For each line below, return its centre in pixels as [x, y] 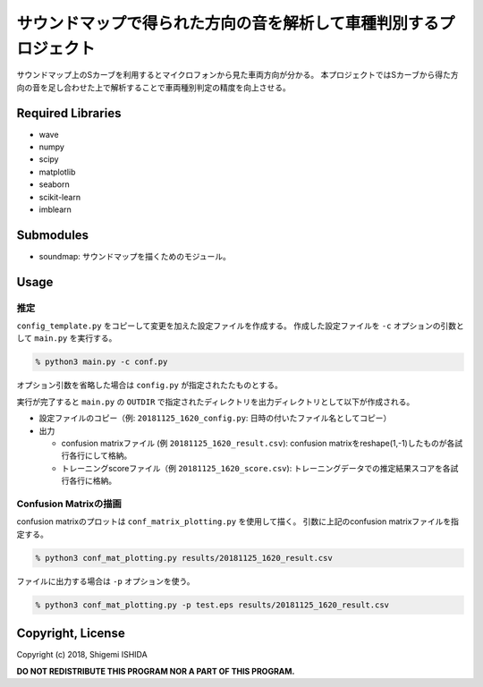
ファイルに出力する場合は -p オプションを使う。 [106, 581]
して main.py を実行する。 [67, 338]
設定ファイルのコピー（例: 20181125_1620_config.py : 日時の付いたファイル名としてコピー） [215, 418]
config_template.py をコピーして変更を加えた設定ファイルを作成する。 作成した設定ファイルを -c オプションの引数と [240, 326]
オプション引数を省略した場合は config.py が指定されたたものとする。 [150, 386]
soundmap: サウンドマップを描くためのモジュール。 [135, 256]
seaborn [55, 184]
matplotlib [57, 172]
